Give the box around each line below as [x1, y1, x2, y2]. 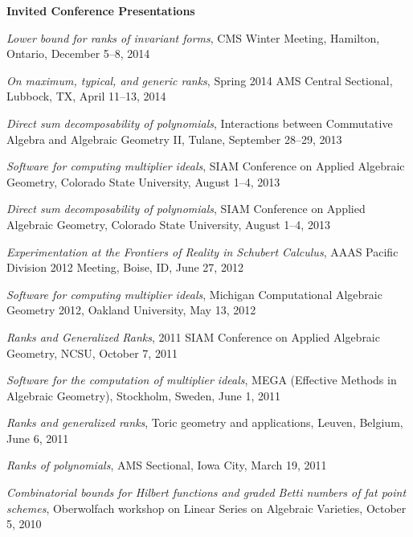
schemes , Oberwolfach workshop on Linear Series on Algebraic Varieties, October [6, 499, 407, 516]
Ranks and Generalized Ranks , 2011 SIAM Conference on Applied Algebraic [6, 328, 380, 345]
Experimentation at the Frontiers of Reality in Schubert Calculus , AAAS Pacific [6, 243, 399, 260]
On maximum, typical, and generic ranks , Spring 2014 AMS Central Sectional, [6, 72, 393, 88]
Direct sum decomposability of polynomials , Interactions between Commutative [6, 114, 393, 131]
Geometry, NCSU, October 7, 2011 [6, 344, 178, 361]
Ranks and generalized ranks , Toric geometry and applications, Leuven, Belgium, [6, 414, 403, 431]
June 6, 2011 [6, 429, 69, 446]
